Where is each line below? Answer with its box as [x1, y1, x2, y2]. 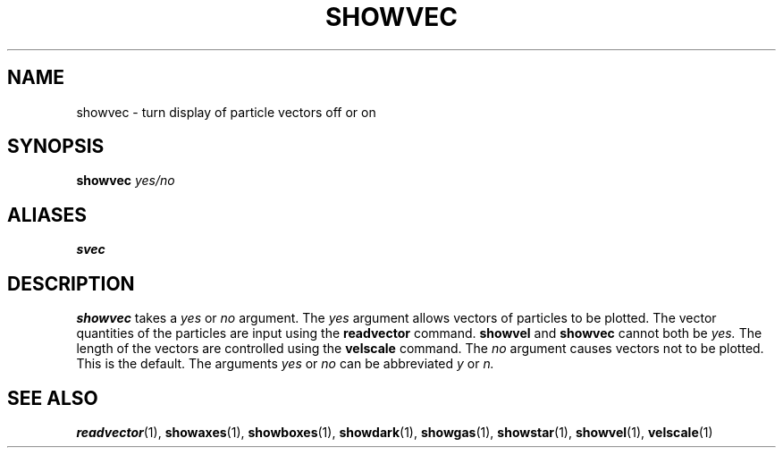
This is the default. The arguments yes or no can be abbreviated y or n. [76, 356, 494, 372]
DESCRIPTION [7, 272, 135, 295]
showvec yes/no [76, 173, 175, 189]
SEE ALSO [7, 386, 98, 409]
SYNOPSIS [7, 135, 105, 158]
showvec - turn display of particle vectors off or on [76, 104, 376, 120]
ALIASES [7, 203, 88, 226]
